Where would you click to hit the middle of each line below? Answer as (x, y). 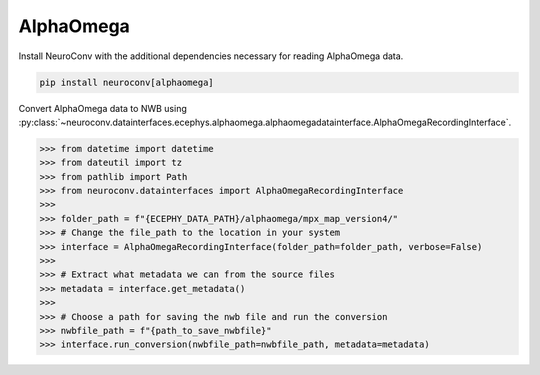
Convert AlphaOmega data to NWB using (102, 108)
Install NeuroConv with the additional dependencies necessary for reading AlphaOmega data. (211, 56)
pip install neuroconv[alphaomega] (126, 82)
